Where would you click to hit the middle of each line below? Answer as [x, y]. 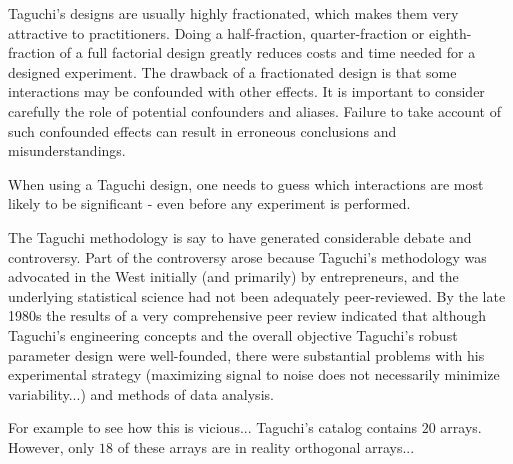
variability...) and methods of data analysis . [141, 393]
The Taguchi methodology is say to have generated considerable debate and [240, 236]
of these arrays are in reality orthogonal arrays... [266, 446]
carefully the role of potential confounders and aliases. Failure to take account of [254, 110]
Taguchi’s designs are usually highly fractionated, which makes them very [233, 13]
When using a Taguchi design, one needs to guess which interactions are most [246, 183]
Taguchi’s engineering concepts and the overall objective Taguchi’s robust [233, 334]
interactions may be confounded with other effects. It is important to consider [246, 91]
